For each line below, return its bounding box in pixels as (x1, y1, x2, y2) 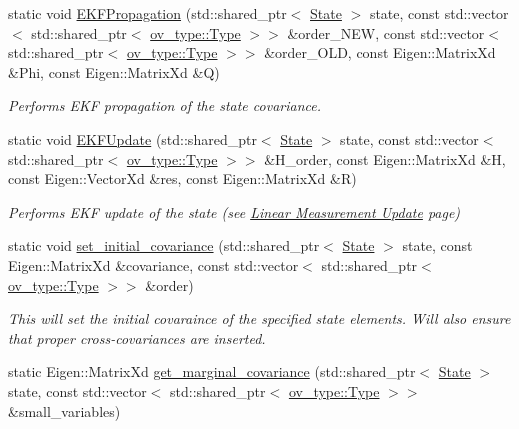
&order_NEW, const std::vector (287, 22, 485, 43)
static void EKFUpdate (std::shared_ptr (8, 128, 257, 149)
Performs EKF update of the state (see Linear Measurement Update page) (8, 201, 461, 222)
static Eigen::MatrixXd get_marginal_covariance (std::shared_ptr (8, 361, 416, 382)
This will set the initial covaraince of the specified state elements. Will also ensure (8, 308, 511, 329)
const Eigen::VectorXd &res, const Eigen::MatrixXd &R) (8, 168, 357, 189)
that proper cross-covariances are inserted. (8, 327, 266, 348)
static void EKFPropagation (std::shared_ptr (8, 3, 287, 23)
